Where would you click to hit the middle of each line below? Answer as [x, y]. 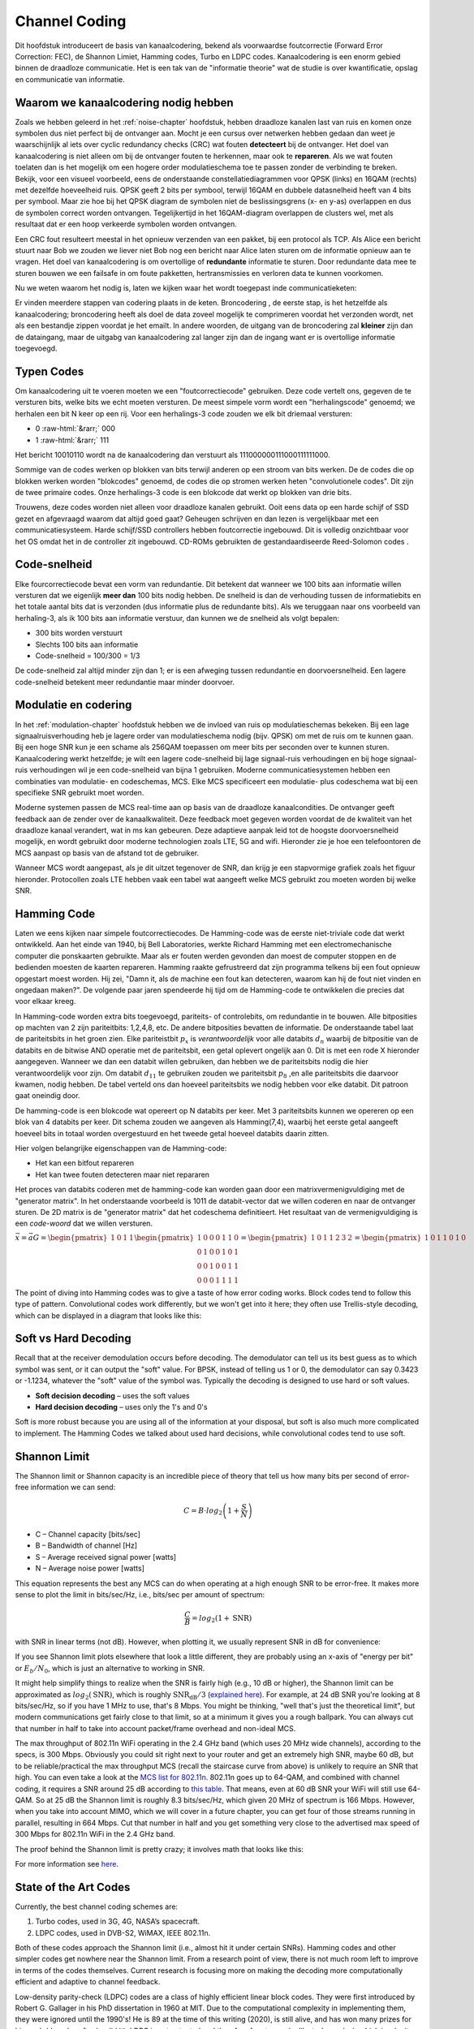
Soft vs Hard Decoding [73, 1339]
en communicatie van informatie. [70, 79]
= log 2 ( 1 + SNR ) [222, 1619]
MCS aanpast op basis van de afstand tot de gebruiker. [107, 853]
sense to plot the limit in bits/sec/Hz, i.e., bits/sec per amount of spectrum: [140, 1594]
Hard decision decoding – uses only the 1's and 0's [121, 1407]
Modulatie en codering [73, 705]
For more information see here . [67, 1864]
